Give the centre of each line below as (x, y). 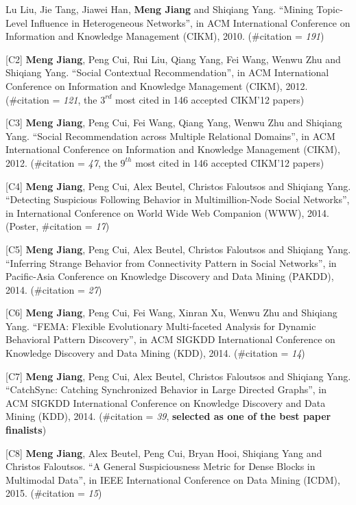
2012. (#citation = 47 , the (61, 162)
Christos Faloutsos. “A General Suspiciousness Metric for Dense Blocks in (161, 466)
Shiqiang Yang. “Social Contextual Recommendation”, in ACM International (167, 72)
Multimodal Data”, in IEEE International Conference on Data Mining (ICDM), (173, 479)
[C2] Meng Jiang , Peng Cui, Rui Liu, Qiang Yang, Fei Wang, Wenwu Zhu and (173, 59)
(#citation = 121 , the (51, 99)
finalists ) (26, 430)
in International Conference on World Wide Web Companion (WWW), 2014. (167, 212)
